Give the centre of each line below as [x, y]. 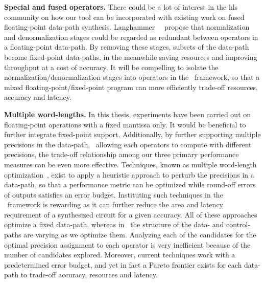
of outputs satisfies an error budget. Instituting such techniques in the [114, 194]
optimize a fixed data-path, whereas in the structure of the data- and [114, 224]
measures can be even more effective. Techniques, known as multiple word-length [130, 164]
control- [238, 224]
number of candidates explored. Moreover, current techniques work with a [120, 255]
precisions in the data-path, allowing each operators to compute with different [128, 144]
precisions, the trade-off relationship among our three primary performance [122, 154]
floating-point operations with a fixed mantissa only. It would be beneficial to [125, 124]
